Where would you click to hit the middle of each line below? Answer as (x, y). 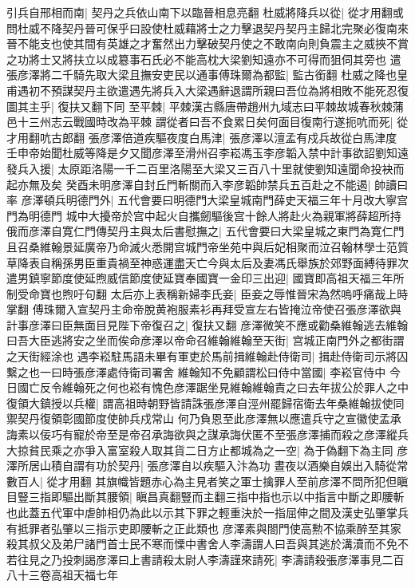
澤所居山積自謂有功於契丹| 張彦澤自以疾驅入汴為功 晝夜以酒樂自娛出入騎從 (202, 466)
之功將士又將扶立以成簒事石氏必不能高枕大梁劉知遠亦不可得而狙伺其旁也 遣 (204, 59)
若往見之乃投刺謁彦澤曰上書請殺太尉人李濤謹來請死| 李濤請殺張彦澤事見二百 (206, 559)
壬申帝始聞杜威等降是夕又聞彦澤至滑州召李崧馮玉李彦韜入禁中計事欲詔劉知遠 (207, 153)
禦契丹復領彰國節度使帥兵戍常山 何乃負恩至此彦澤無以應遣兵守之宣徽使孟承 (204, 418)
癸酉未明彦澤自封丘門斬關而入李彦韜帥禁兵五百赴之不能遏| (218, 184)
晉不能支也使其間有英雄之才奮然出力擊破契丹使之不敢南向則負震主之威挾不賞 (207, 43)
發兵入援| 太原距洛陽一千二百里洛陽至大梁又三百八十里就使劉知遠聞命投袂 (200, 168)
